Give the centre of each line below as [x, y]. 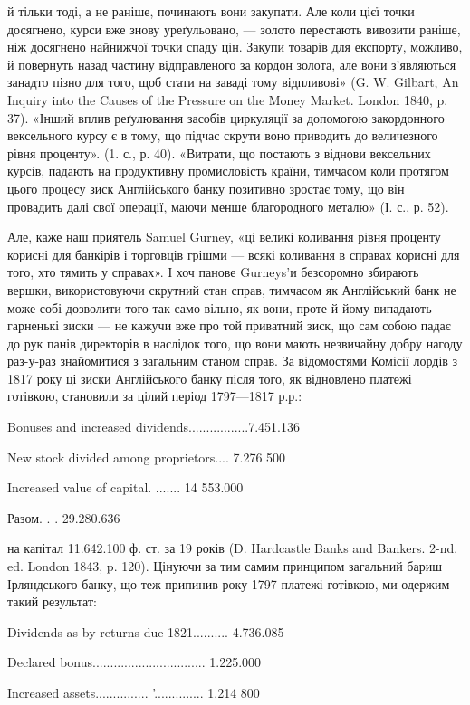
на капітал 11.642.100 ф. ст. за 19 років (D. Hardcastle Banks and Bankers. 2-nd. [233, 548]
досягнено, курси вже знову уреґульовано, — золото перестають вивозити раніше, [234, 29]
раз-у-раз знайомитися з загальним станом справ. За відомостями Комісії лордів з [233, 361]
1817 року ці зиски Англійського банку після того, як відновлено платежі [210, 378]
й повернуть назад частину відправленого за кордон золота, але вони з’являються [232, 64]
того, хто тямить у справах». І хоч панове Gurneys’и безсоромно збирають [213, 272]
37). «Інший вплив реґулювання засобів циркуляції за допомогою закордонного [226, 117]
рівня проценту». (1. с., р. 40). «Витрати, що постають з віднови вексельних [219, 152]
